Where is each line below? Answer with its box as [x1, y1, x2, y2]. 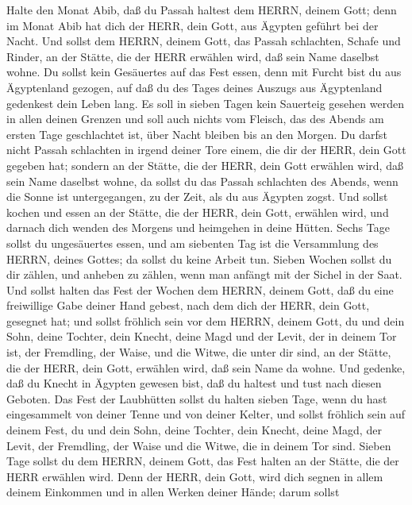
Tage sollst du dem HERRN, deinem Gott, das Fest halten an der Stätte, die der [6, 453, 399, 469]
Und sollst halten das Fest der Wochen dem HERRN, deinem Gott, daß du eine [6, 281, 394, 298]
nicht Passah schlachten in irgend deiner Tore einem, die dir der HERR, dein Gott [6, 141, 406, 158]
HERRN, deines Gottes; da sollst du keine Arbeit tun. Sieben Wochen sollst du [6, 250, 392, 267]
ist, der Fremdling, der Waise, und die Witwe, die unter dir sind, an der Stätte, [6, 344, 391, 360]
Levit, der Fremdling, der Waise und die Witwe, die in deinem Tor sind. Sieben [6, 437, 391, 453]
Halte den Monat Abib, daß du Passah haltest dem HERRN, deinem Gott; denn [6, 2, 397, 17]
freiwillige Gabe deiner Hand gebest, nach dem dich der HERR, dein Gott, [6, 297, 370, 314]
